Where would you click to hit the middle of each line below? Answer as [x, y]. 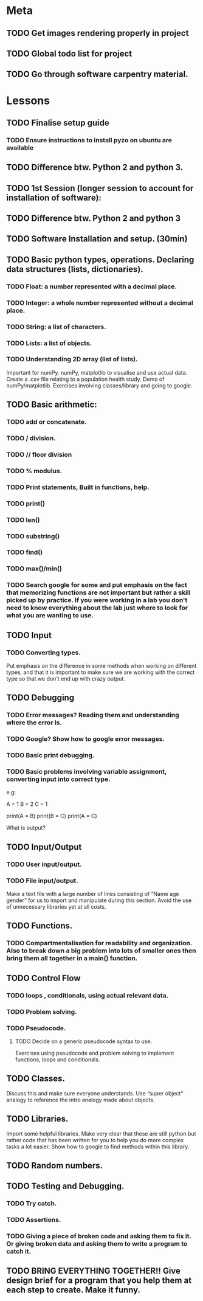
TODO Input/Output [44, 847]
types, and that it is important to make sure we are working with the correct [101, 672]
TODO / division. [31, 439]
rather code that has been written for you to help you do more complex [95, 1140]
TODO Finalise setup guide [58, 123]
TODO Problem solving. [42, 1011]
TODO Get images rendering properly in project [98, 33]
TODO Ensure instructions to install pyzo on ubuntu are [89, 140]
